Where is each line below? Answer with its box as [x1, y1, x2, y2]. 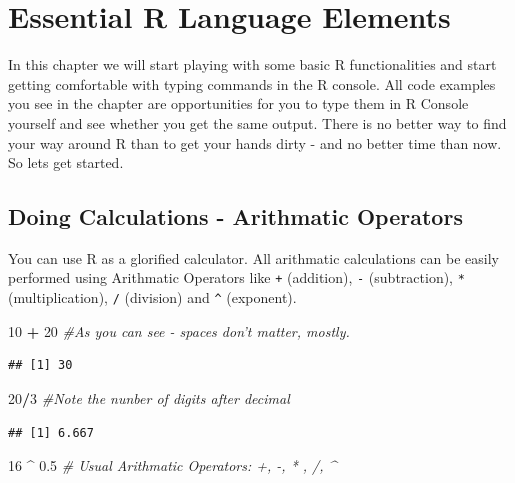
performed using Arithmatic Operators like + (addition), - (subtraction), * [8, 267, 465, 288]
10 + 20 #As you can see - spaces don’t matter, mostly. [8, 320, 350, 341]
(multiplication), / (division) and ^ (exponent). [8, 287, 297, 308]
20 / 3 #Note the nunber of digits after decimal [8, 387, 290, 408]
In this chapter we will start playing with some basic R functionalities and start [8, 54, 497, 75]
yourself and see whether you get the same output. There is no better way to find [8, 112, 507, 133]
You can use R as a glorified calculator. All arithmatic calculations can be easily [8, 247, 499, 268]
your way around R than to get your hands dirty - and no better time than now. [8, 132, 502, 153]
